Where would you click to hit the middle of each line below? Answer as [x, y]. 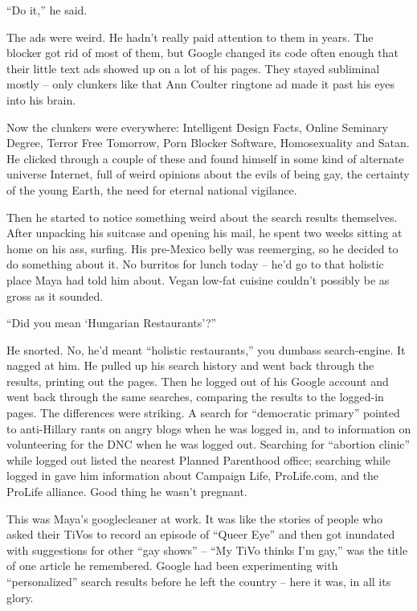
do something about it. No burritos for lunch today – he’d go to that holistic [195, 264]
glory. [20, 597]
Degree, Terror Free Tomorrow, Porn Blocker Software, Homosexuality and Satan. [208, 143]
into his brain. [41, 99]
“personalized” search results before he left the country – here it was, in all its [199, 581]
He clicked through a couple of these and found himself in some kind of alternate [205, 158]
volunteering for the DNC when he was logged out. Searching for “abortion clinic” [208, 444]
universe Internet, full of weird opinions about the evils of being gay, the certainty [208, 174]
